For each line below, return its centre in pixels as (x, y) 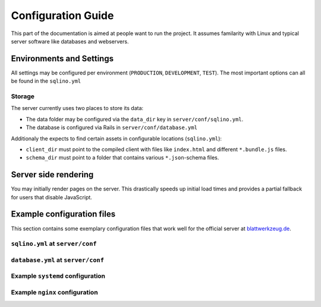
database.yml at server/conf (57, 260)
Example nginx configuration (54, 292)
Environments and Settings (62, 59)
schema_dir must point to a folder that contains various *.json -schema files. (122, 158)
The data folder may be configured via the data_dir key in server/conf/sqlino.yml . (135, 119)
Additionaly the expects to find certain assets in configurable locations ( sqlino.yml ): (117, 138)
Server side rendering (52, 175)
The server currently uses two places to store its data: (77, 108)
